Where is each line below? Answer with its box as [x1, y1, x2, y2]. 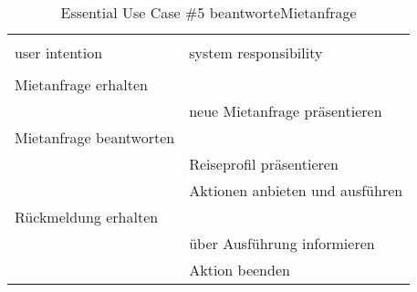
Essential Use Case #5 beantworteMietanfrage [60, 2, 357, 23]
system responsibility [189, 42, 323, 63]
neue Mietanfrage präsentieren [189, 100, 382, 121]
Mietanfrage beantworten [15, 127, 175, 148]
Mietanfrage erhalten [15, 74, 148, 95]
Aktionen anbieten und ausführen [189, 180, 403, 201]
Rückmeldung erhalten [15, 206, 159, 227]
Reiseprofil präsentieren [189, 153, 339, 174]
